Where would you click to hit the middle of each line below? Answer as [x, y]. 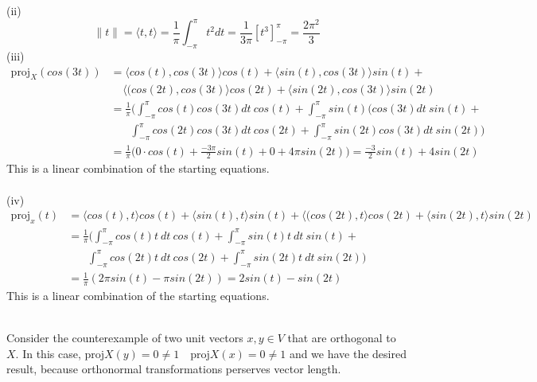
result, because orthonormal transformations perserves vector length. [174, 369]
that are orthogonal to [342, 338]
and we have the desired [348, 353]
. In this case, [48, 353]
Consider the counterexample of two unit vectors [125, 338]
